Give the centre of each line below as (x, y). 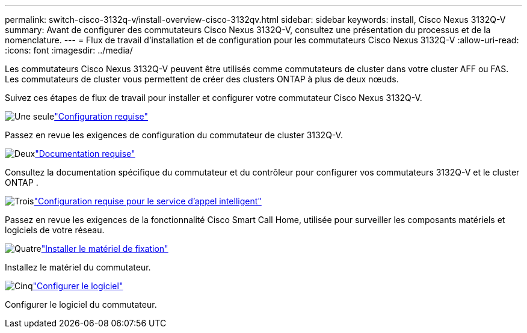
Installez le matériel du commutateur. (78, 267)
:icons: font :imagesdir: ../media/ (69, 50)
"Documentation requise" (85, 154)
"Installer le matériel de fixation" (105, 249)
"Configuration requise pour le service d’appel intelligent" (148, 201)
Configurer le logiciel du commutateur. (81, 304)
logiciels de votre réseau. (55, 230)
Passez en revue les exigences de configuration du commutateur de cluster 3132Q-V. (174, 135)
